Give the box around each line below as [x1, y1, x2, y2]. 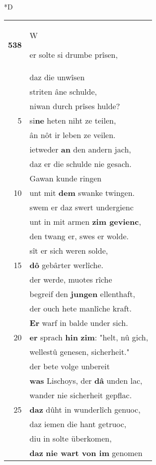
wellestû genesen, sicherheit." [29, 345, 130, 357]
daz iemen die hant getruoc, [29, 418, 127, 430]
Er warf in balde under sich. [29, 316, 128, 328]
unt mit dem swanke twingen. [29, 186, 135, 198]
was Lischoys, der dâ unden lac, [29, 374, 143, 386]
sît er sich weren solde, [29, 244, 108, 256]
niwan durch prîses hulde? [29, 100, 120, 112]
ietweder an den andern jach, [29, 143, 131, 155]
